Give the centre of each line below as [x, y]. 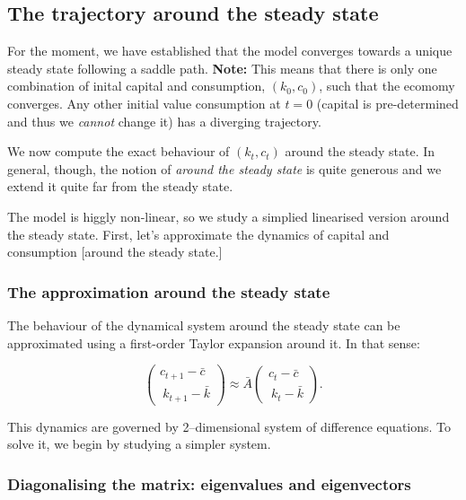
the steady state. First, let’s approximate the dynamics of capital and [198, 234]
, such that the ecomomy [387, 86]
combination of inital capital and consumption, [136, 86]
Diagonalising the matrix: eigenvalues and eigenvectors [209, 483]
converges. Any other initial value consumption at [144, 103]
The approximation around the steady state [169, 291]
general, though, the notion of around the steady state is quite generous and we [224, 168]
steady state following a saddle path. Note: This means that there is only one [222, 68]
